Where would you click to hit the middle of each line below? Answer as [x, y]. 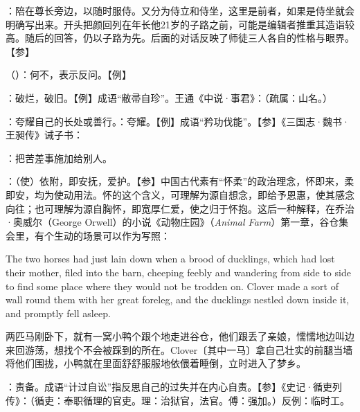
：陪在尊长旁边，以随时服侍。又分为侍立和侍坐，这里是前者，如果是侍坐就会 [180, 10]
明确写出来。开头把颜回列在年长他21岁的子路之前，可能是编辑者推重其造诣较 [180, 24]
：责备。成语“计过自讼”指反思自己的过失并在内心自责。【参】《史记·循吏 [169, 387]
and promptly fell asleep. [58, 313]
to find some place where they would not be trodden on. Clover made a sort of [172, 286]
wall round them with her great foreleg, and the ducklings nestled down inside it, [178, 299]
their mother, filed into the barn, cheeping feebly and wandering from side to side [178, 272]
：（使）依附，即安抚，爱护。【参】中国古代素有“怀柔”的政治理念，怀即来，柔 [180, 181]
